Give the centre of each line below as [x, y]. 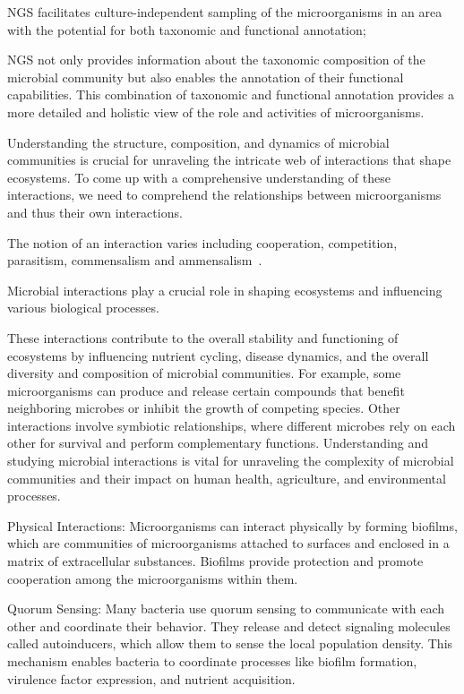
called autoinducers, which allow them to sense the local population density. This [230, 643]
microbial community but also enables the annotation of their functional [206, 77]
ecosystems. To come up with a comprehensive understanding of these [199, 177]
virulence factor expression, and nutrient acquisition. [151, 678]
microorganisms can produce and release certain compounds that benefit [206, 390]
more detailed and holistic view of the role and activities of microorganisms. [216, 111]
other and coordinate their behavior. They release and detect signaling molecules [229, 625]
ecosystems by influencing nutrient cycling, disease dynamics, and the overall [218, 355]
